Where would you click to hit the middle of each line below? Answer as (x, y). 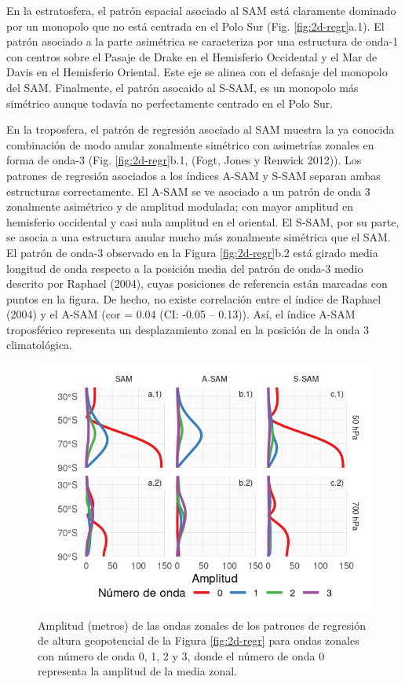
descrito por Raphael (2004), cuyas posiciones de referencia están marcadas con (197, 283)
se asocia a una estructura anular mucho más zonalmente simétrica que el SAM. (199, 237)
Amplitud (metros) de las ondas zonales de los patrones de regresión (202, 625)
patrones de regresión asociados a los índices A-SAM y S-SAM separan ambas (193, 175)
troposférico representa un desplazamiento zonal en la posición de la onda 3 (188, 329)
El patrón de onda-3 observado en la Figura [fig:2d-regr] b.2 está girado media (192, 252)
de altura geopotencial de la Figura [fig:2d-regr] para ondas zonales (199, 640)
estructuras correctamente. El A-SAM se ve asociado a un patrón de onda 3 (188, 191)
